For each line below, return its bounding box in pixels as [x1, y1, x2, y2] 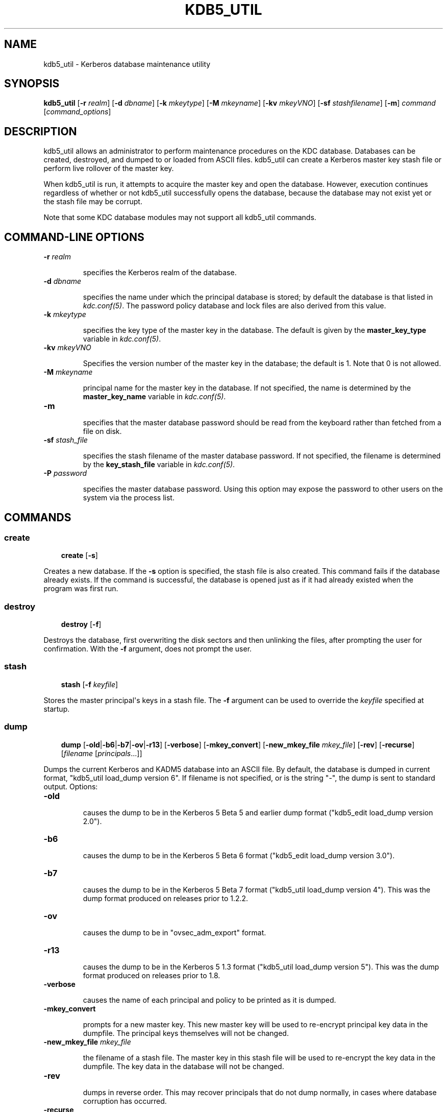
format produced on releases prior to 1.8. [83, 971, 220, 980]
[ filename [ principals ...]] [61, 748, 142, 758]
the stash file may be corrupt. [43, 197, 142, 206]
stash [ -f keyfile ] [61, 680, 118, 689]
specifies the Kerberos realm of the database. [83, 268, 237, 277]
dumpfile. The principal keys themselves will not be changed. [83, 1028, 289, 1037]
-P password [43, 469, 87, 478]
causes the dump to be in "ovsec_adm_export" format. [83, 928, 266, 937]
